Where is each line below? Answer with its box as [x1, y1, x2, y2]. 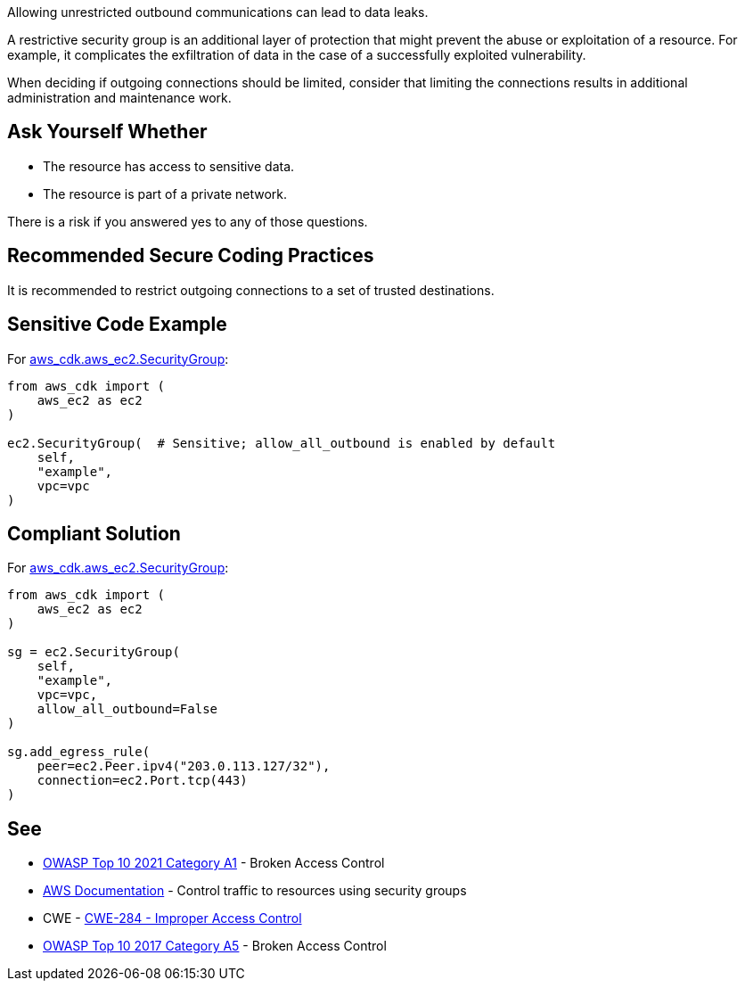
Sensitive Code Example [7, 313, 227, 336]
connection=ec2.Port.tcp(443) [37, 773, 248, 788]
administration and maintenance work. [7, 90, 232, 105]
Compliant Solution [7, 522, 181, 545]
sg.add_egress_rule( [7, 745, 151, 760]
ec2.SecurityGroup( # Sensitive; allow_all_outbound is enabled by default [7, 435, 556, 450]
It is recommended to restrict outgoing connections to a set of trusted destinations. [7, 282, 495, 298]
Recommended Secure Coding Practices [7, 244, 374, 268]
